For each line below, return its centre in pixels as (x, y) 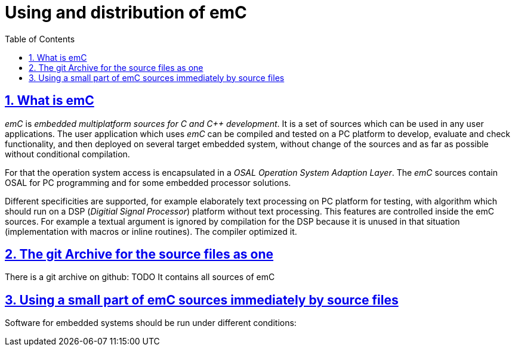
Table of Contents (40, 39)
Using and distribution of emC (126, 13)
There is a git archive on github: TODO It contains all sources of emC (140, 277)
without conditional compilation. (67, 154)
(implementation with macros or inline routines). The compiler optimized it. (151, 231)
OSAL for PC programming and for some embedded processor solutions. (148, 182)
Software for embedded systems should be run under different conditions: (151, 323)
